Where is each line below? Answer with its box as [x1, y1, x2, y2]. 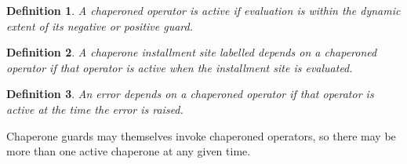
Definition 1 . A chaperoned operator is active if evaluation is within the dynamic [6, 2, 401, 18]
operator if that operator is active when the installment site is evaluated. [6, 59, 353, 75]
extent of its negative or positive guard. [6, 17, 194, 34]
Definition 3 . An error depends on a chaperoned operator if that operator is [6, 86, 374, 102]
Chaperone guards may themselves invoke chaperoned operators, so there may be [6, 127, 396, 144]
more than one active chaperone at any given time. [6, 143, 251, 159]
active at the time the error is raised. [6, 100, 184, 117]
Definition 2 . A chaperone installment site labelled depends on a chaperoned [6, 44, 377, 60]
